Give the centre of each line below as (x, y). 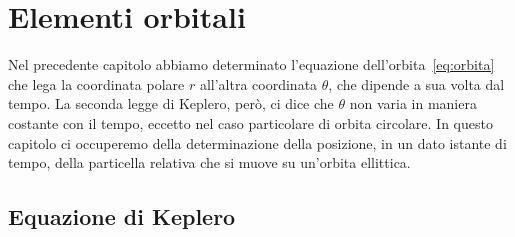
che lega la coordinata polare (96, 83)
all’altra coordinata (258, 83)
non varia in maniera (413, 103)
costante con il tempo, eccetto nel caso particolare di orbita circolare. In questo (250, 122)
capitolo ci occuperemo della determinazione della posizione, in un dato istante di (257, 142)
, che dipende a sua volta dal (416, 83)
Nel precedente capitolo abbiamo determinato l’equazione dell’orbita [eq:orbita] (251, 64)
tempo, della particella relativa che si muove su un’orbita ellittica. (209, 162)
